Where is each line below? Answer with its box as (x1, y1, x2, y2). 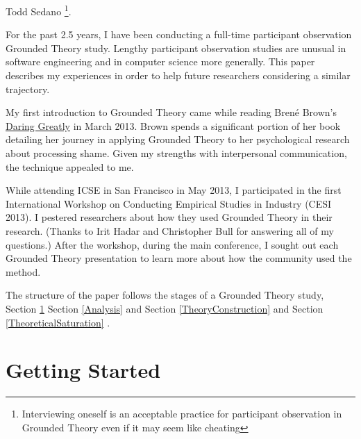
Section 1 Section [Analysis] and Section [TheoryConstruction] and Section (6, 301, 324, 315)
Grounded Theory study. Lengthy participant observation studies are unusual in (6, 40, 346, 55)
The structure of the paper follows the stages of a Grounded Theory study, (6, 288, 324, 302)
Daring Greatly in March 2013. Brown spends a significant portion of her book (6, 118, 341, 133)
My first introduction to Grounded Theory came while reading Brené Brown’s (6, 105, 337, 119)
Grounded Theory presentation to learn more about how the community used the (6, 251, 352, 265)
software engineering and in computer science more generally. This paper (6, 54, 315, 69)
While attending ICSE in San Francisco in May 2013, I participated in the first (6, 183, 342, 197)
